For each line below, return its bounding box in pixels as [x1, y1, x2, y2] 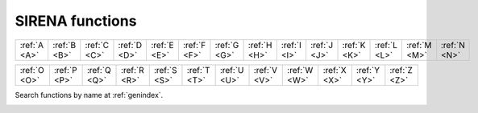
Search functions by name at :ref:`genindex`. [15, 90, 164, 99]
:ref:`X [322, 64, 347, 75]
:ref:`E [150, 39, 174, 50]
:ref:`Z [389, 64, 413, 75]
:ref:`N [440, 39, 465, 50]
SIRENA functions [15, 12, 137, 30]
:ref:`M [405, 39, 432, 50]
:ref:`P [53, 64, 77, 75]
